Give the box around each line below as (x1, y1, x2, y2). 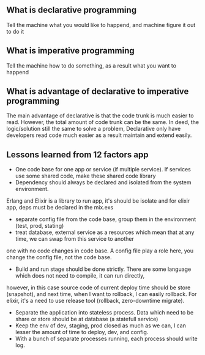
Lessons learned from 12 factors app (6, 149, 149, 160)
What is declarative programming (6, 5, 136, 15)
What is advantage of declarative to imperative (6, 86, 189, 97)
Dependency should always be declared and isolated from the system (15, 179, 192, 186)
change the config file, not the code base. (6, 254, 112, 261)
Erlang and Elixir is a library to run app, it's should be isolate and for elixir (6, 197, 190, 205)
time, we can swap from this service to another (15, 235, 135, 243)
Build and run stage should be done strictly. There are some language (15, 265, 192, 273)
